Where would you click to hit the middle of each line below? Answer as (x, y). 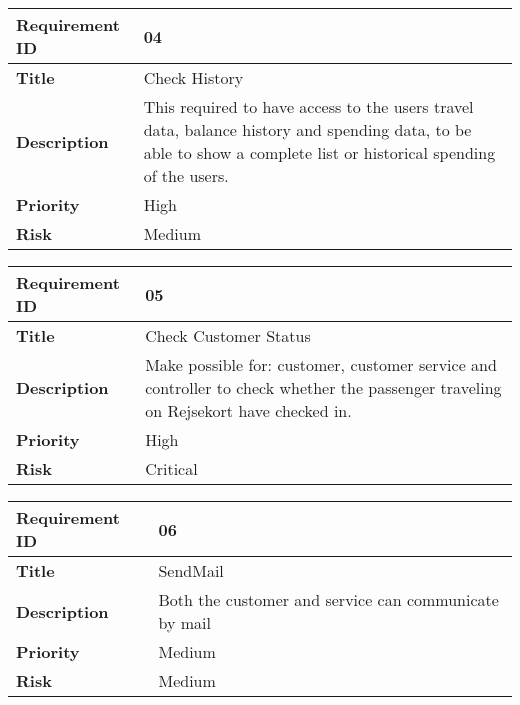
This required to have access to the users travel (308, 106)
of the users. (186, 175)
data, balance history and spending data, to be (307, 129)
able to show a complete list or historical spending (319, 152)
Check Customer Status (228, 335)
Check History (193, 77)
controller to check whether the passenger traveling (323, 387)
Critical (171, 468)
